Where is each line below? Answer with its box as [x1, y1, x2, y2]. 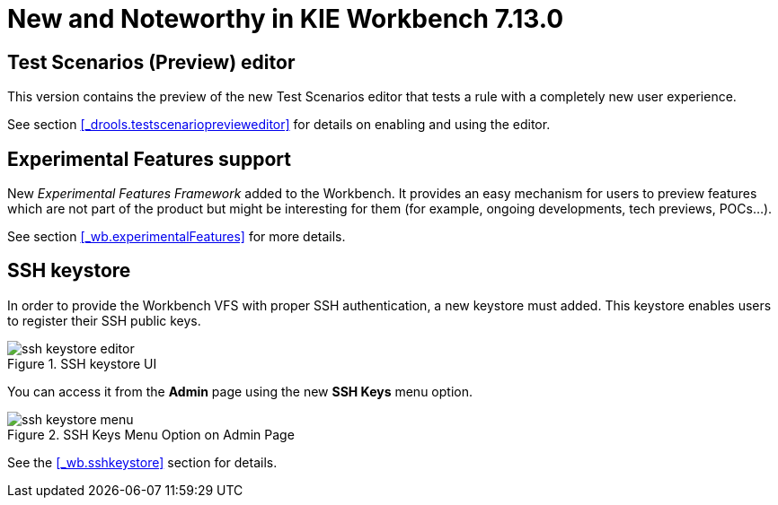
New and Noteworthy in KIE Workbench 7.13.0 [7, 4, 564, 34]
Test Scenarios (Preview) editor [7, 50, 296, 74]
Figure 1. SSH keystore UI [7, 355, 157, 371]
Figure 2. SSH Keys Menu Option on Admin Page [7, 426, 295, 442]
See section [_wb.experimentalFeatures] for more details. [7, 229, 346, 245]
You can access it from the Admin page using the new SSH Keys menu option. [7, 383, 473, 399]
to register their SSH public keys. [7, 312, 201, 328]
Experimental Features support [7, 147, 291, 170]
